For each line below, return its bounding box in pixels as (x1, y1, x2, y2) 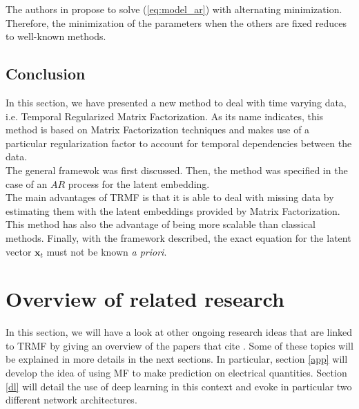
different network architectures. (6, 392, 137, 407)
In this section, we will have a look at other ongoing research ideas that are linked (6, 325, 353, 339)
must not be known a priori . (46, 244, 167, 258)
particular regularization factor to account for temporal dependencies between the (6, 135, 352, 150)
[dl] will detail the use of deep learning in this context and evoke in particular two (6, 379, 352, 393)
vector (6, 244, 32, 258)
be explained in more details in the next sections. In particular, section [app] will (6, 352, 348, 366)
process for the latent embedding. (68, 176, 210, 191)
